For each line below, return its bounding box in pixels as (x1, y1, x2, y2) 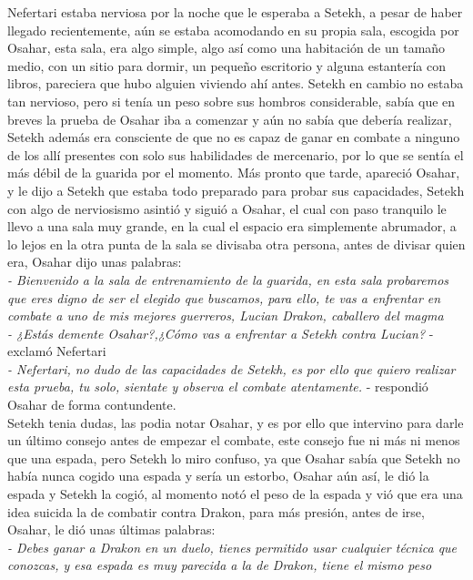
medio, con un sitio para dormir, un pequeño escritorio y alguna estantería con (7, 56, 446, 75)
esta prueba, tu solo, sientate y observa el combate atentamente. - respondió (7, 377, 428, 396)
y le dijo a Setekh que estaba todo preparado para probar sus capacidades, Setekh (7, 180, 465, 199)
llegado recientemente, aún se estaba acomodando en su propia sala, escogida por (7, 20, 459, 39)
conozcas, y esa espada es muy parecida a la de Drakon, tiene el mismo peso (7, 555, 432, 575)
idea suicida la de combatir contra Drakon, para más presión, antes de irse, (7, 502, 425, 521)
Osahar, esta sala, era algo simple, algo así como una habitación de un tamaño (7, 38, 446, 57)
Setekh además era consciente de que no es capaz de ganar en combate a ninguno (7, 127, 460, 147)
